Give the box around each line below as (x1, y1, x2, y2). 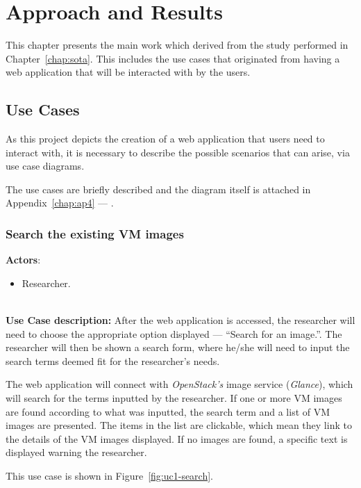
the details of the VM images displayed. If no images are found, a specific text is (6, 431, 348, 446)
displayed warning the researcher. (6, 445, 147, 459)
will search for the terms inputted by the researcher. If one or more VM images (6, 391, 342, 405)
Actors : (6, 252, 41, 267)
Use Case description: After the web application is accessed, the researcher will (6, 313, 355, 327)
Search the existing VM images (6, 225, 184, 242)
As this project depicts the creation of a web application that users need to (6, 131, 325, 146)
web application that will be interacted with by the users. (6, 65, 251, 79)
